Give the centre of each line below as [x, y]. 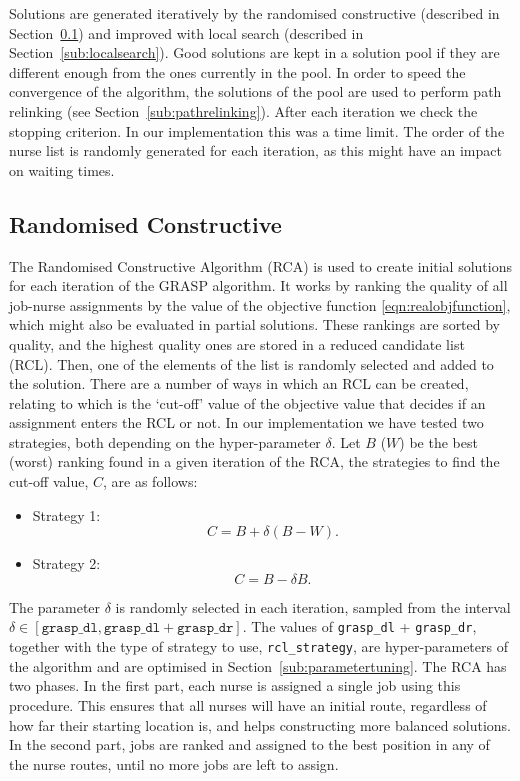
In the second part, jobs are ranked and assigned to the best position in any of [249, 744]
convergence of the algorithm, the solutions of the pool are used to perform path [255, 91]
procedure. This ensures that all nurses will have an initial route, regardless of [248, 704]
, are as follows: [150, 481]
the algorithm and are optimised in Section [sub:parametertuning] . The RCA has [258, 665]
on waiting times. [62, 169]
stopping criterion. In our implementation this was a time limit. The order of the [257, 130]
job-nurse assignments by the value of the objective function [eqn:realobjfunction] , [260, 304]
